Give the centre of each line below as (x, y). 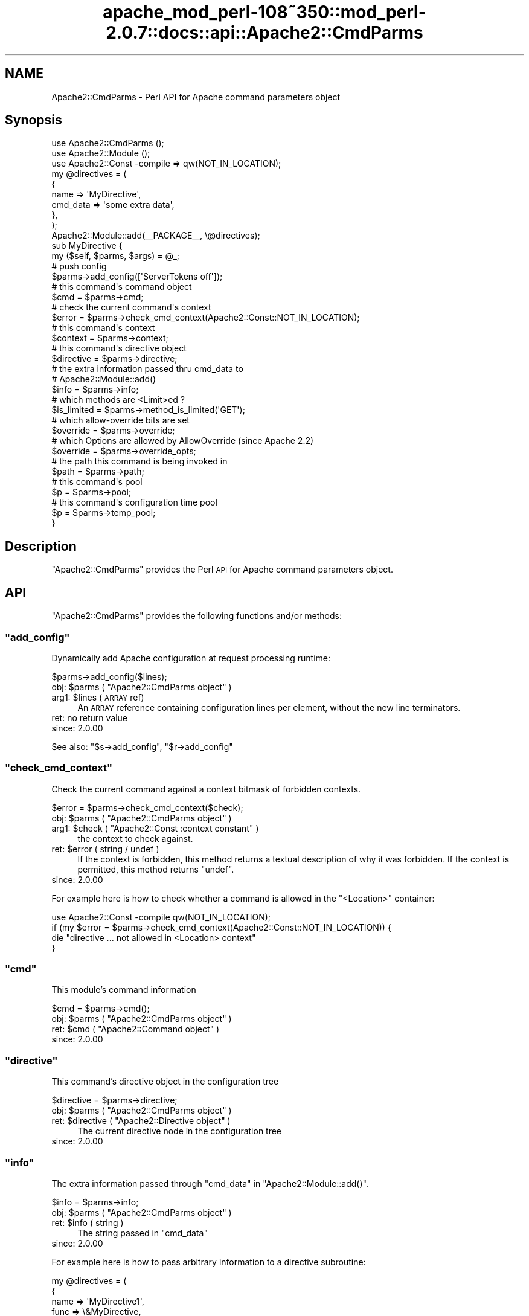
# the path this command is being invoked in (139, 461)
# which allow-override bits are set (120, 420)
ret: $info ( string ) (88, 1222)
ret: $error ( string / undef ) (105, 849)
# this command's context (103, 328)
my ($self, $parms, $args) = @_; (115, 256)
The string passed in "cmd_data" (143, 1233)
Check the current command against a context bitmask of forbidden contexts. (206, 789)
